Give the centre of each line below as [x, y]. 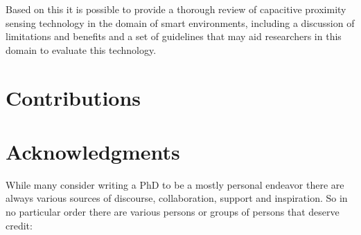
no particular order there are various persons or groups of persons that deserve [173, 212]
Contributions [73, 97]
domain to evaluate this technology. [81, 49]
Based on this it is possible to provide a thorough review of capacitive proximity [176, 9]
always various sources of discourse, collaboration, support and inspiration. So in [177, 198]
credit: [19, 225]
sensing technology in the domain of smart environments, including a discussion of [180, 22]
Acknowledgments [93, 151]
